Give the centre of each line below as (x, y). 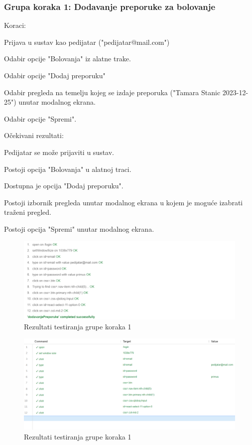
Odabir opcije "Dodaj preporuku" (55, 75)
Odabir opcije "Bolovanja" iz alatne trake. (67, 59)
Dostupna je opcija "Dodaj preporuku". (64, 186)
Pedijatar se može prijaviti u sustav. (59, 152)
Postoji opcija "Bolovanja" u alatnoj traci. (68, 169)
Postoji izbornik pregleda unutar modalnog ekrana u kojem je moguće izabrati (124, 202)
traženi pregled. (28, 212)
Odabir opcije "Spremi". (40, 118)
